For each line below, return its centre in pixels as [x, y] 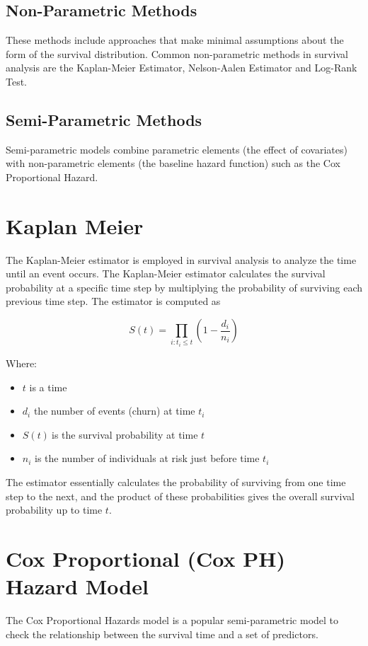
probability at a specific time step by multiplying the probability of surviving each [184, 287]
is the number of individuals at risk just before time [147, 458]
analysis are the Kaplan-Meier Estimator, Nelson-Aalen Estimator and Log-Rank [182, 68]
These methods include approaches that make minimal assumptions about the [175, 40]
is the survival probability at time [125, 434]
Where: [21, 363]
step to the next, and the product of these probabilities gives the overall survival [180, 496]
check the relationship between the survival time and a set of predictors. [162, 634]
